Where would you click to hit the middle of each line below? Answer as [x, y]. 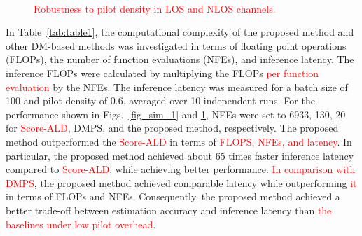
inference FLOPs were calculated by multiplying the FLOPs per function [162, 72]
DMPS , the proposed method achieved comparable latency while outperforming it [181, 182]
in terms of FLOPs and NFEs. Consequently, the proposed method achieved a [173, 196]
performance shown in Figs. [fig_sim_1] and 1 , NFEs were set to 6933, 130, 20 [176, 114]
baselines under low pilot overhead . [81, 224]
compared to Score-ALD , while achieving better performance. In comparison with [181, 169]
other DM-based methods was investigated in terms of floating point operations [176, 45]
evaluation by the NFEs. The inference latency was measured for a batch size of [177, 86]
